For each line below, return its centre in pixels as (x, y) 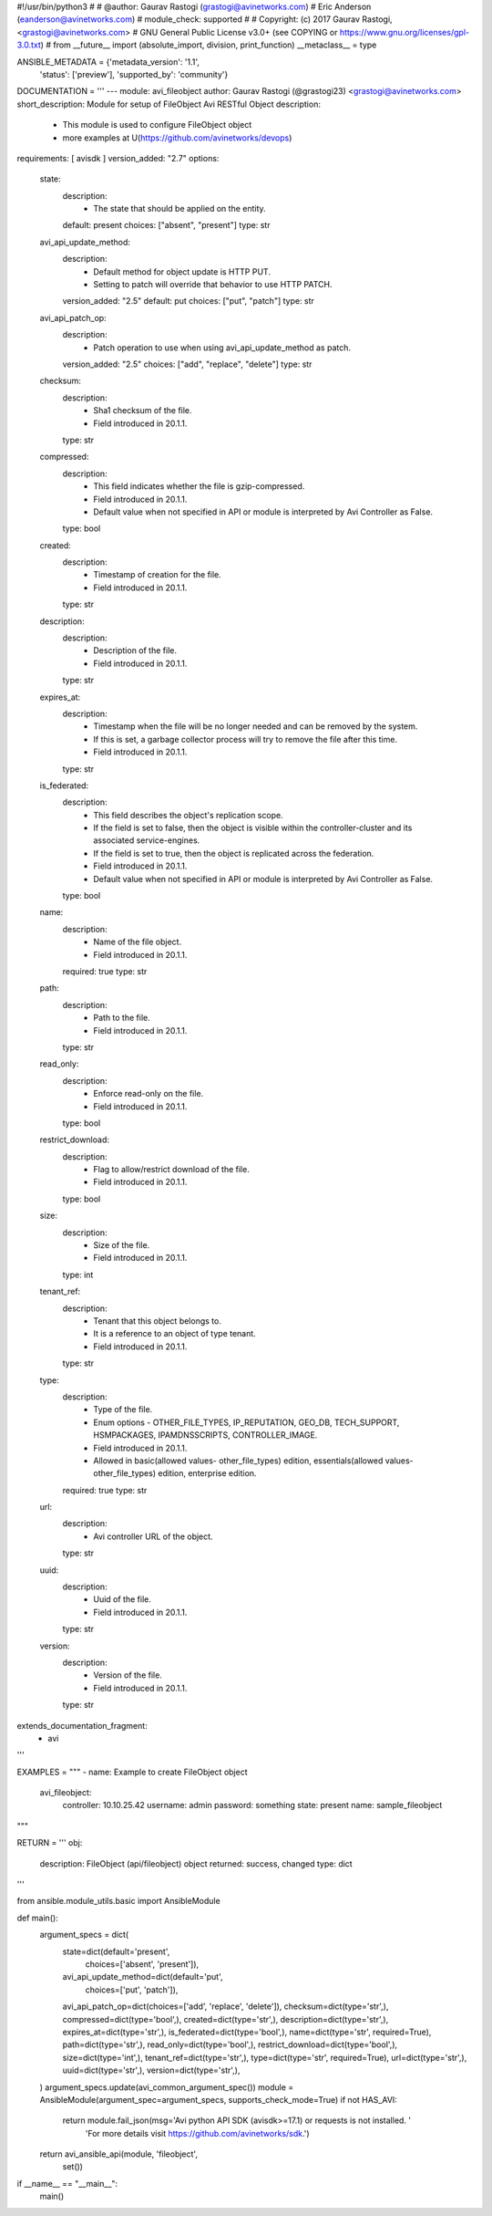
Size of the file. (122, 1245)
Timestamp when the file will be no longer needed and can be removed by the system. (256, 726)
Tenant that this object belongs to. (158, 1321)
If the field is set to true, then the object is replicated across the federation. (234, 853)
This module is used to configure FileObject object (157, 125)
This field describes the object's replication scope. (188, 815)
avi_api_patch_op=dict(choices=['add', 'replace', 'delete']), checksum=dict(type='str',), (225, 2006)
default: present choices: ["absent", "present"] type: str (166, 225)
